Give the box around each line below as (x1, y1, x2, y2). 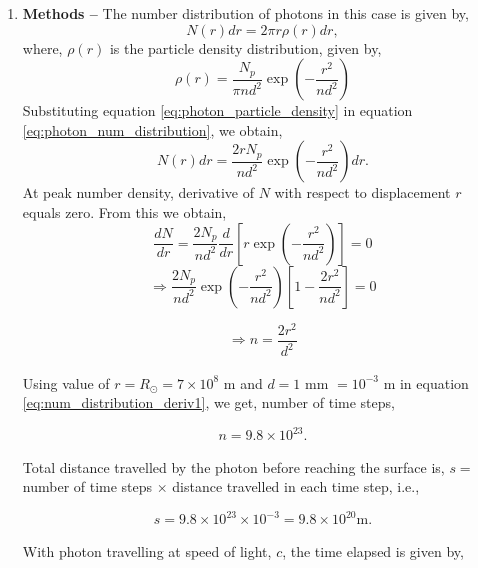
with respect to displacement (274, 182, 451, 203)
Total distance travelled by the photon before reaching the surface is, (22, 456, 445, 477)
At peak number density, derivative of (22, 182, 254, 203)
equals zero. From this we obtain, (22, 201, 227, 222)
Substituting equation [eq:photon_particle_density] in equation (22, 100, 413, 121)
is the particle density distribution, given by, (109, 37, 382, 58)
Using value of (22, 372, 110, 393)
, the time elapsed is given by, (282, 540, 464, 561)
